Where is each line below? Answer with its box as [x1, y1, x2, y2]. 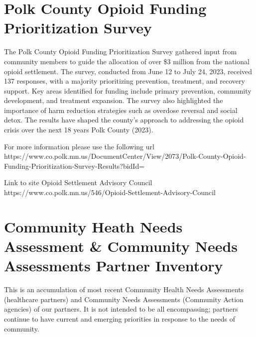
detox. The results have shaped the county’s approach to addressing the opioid [4, 114, 244, 125]
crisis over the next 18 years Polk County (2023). [4, 124, 153, 135]
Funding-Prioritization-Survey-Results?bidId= [4, 160, 145, 171]
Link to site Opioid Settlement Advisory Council [4, 177, 152, 188]
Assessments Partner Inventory [4, 255, 223, 276]
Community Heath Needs [4, 216, 183, 236]
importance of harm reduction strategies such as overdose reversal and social [4, 105, 238, 115]
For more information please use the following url [4, 141, 154, 151]
